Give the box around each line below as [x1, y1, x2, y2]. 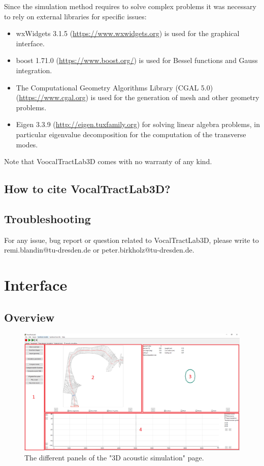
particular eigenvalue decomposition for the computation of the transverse [16, 129, 246, 139]
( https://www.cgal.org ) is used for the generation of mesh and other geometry [16, 92, 259, 103]
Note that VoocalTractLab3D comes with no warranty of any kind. [4, 156, 212, 167]
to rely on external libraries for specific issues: [4, 11, 147, 21]
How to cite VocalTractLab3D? [4, 181, 171, 197]
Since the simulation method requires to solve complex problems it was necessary [4, 1, 256, 11]
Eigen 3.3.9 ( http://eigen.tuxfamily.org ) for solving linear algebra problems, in [16, 119, 260, 130]
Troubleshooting [4, 210, 91, 226]
